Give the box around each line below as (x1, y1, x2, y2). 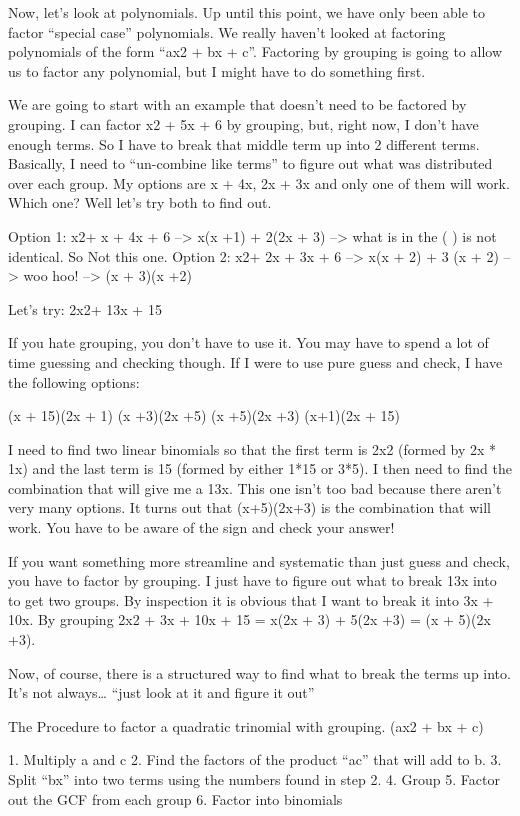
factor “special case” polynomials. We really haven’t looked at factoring (8, 21, 446, 42)
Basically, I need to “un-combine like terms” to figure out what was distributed (8, 153, 493, 174)
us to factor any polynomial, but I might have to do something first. (8, 60, 426, 81)
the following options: (8, 371, 140, 392)
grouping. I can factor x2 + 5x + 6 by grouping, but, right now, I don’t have (8, 113, 479, 134)
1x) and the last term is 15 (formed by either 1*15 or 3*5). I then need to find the (8, 458, 512, 479)
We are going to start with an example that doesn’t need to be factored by (8, 94, 467, 115)
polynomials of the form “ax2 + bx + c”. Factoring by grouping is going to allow (8, 41, 502, 62)
